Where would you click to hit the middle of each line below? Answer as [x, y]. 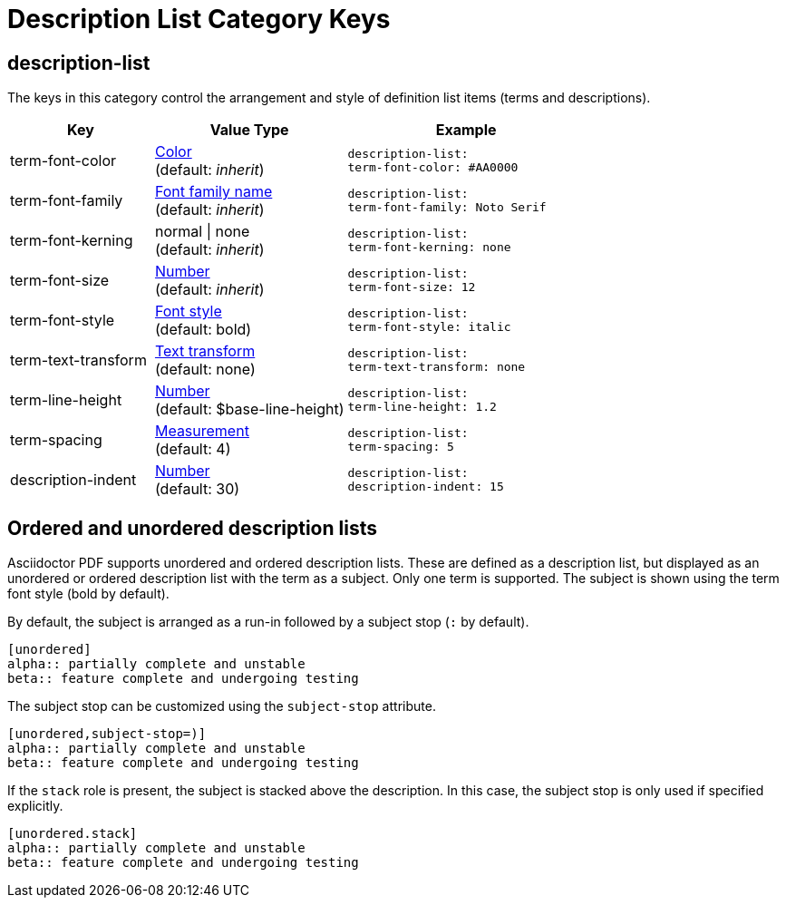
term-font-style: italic [429, 327]
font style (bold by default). [88, 594]
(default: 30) [197, 489]
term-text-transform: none [437, 367]
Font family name [213, 192]
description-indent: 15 [426, 487]
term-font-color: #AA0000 [433, 168]
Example [466, 130]
